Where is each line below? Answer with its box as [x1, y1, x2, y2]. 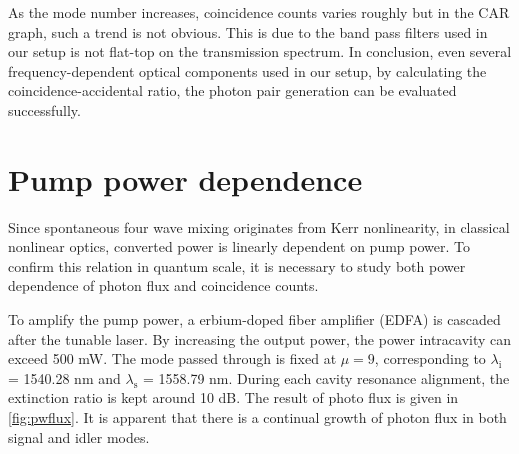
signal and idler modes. [8, 426, 150, 447]
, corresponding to [374, 348, 486, 369]
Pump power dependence [8, 158, 363, 199]
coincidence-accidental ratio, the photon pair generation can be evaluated [8, 80, 457, 101]
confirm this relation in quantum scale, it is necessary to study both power [8, 255, 466, 276]
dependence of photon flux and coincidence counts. [8, 275, 319, 296]
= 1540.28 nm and [8, 367, 121, 388]
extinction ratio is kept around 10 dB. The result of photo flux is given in [8, 387, 459, 408]
